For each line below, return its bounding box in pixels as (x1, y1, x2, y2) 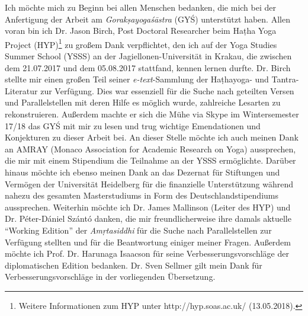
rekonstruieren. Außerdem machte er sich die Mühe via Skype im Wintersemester (5, 108, 299, 120)
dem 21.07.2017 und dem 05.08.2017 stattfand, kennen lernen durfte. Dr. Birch (5, 61, 291, 74)
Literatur (5, 84, 38, 97)
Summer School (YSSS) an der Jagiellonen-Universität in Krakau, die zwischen (5, 50, 292, 62)
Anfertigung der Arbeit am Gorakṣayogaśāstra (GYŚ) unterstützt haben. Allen (5, 12, 290, 25)
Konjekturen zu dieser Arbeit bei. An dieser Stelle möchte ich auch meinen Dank (5, 131, 299, 143)
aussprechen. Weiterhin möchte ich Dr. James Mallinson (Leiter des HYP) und (5, 200, 291, 213)
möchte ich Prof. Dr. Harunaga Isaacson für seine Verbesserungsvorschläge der (5, 247, 289, 260)
